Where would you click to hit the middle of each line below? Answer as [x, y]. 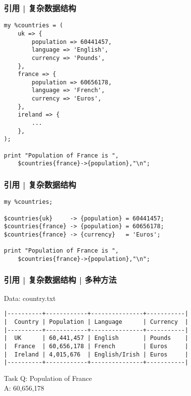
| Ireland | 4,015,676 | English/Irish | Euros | [96, 354]
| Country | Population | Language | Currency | [96, 322]
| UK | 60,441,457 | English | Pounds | [96, 338]
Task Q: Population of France [48, 378]
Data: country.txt [30, 298]
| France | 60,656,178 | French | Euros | [96, 346]
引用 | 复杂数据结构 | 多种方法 [60, 280]
